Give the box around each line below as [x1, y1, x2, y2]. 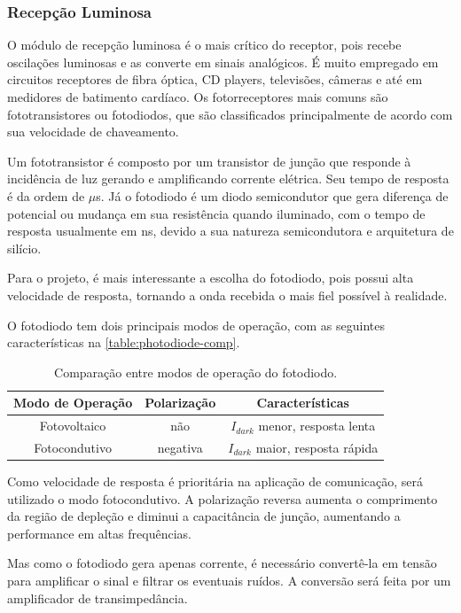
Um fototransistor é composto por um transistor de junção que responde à [7, 151, 411, 170]
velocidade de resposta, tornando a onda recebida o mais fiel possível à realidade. [7, 285, 448, 304]
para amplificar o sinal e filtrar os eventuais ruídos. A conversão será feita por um [7, 571, 451, 590]
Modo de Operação [13, 393, 133, 412]
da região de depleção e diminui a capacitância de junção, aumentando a [7, 507, 401, 525]
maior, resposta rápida [255, 438, 379, 456]
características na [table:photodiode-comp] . [7, 333, 240, 352]
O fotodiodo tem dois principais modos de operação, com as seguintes [7, 315, 385, 334]
